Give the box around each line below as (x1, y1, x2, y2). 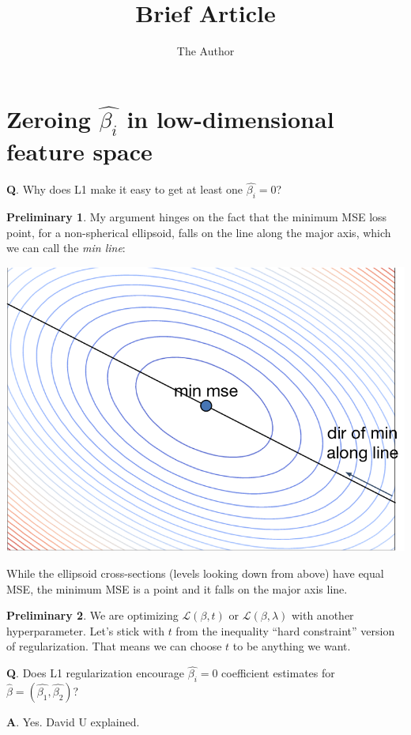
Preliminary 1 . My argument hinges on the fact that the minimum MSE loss (6, 209, 387, 225)
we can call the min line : (6, 239, 126, 256)
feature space (6, 135, 153, 168)
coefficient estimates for (221, 665, 335, 681)
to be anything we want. (232, 638, 351, 654)
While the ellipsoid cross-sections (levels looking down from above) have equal (6, 565, 384, 581)
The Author (176, 43, 235, 59)
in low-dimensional (126, 102, 334, 134)
